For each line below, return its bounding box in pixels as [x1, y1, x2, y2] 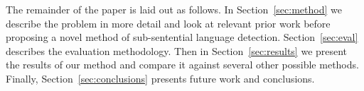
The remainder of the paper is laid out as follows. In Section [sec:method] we [6, 2, 342, 16]
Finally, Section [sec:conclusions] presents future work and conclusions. [6, 71, 315, 85]
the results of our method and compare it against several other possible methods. [6, 57, 359, 72]
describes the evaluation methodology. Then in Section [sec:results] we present [6, 43, 348, 58]
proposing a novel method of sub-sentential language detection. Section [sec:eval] [6, 30, 358, 44]
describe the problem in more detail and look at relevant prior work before [6, 16, 331, 30]
